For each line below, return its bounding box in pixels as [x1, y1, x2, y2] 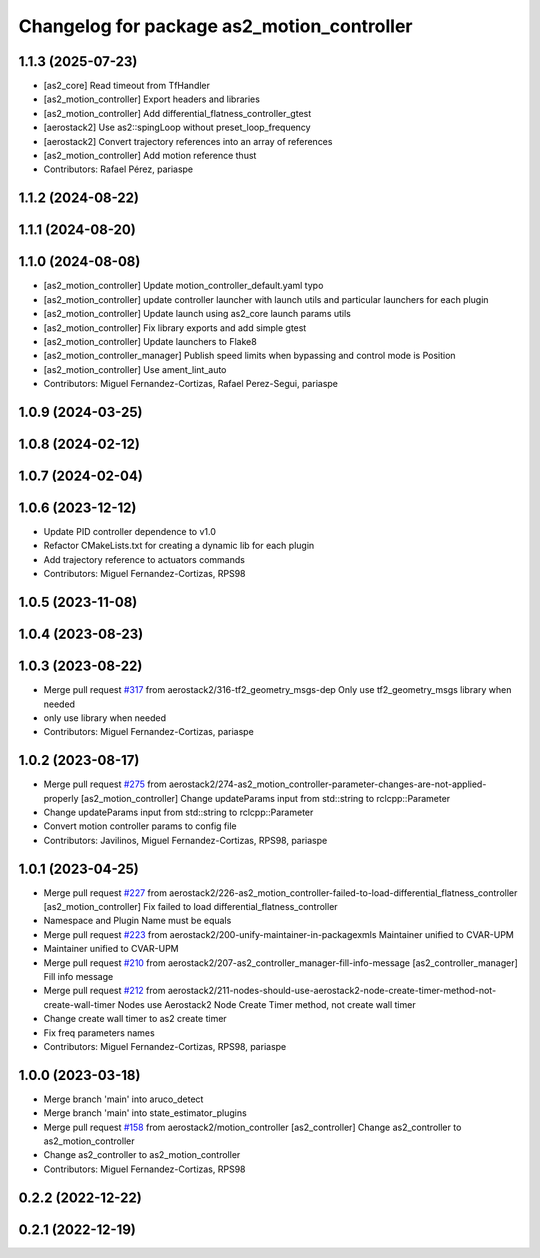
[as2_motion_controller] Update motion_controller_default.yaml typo [43, 280, 324, 292]
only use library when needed [43, 711, 167, 724]
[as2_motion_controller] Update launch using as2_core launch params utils [43, 308, 352, 320]
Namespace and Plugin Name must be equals [43, 915, 232, 927]
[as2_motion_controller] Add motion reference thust [43, 150, 257, 162]
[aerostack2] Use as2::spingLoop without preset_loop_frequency [43, 121, 311, 134]
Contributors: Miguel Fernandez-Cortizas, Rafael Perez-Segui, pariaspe [43, 378, 339, 390]
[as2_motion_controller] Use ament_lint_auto [43, 363, 227, 375]
